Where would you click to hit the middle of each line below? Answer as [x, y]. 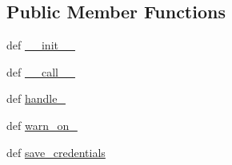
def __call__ [41, 71]
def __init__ [41, 45]
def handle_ [36, 98]
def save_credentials [56, 152]
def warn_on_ [42, 125]
